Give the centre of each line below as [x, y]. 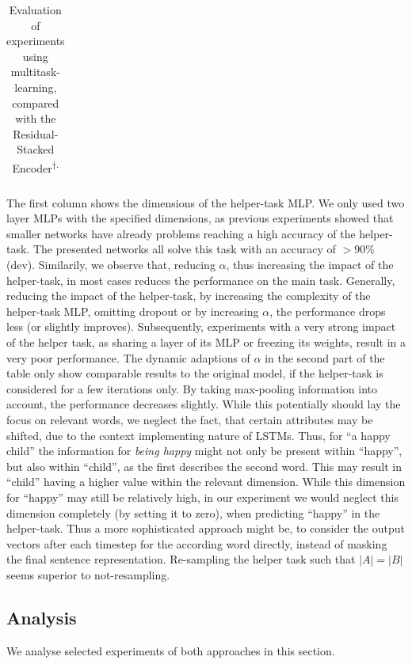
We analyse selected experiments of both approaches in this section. [171, 650]
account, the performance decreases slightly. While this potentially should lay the [204, 404]
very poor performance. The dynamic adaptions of [128, 357]
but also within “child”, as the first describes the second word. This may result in [204, 466]
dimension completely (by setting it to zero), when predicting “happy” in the [193, 512]
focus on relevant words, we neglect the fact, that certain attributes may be [190, 419]
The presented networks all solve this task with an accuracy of [184, 249]
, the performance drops [328, 311]
